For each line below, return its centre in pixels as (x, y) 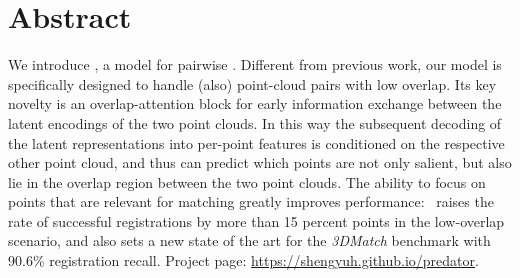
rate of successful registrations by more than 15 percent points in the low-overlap (256, 220)
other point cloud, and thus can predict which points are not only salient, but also (260, 162)
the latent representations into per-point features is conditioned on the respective (256, 142)
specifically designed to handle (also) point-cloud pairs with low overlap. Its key (252, 83)
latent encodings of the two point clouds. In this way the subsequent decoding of (255, 122)
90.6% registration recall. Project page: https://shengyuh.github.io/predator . (243, 260)
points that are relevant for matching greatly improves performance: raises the (251, 201)
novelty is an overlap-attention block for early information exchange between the (255, 103)
